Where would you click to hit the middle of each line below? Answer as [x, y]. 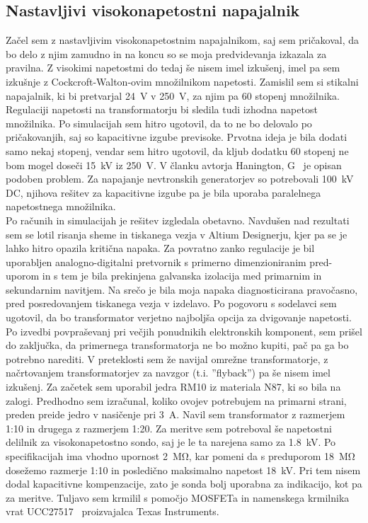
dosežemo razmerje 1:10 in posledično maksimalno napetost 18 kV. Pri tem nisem [183, 470]
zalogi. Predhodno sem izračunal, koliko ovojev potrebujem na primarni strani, [176, 400]
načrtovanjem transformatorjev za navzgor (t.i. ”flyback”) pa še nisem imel [168, 373]
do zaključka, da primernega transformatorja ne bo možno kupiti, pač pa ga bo [177, 345]
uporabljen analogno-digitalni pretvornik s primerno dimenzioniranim [156, 261]
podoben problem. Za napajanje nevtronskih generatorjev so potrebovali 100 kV [180, 179]
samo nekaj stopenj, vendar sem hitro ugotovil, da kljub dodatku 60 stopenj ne [177, 150]
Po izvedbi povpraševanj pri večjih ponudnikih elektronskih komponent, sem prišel [184, 331]
